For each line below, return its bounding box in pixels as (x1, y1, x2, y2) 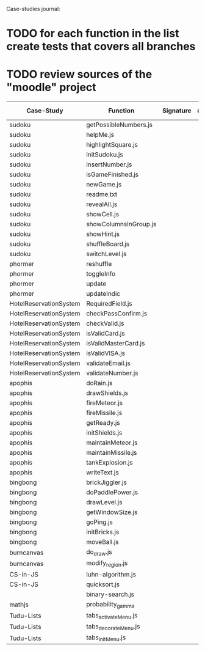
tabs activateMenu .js (86, 611, 138, 620)
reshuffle (86, 260, 112, 268)
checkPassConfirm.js (86, 309, 148, 318)
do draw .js (86, 548, 112, 557)
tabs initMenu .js (86, 633, 126, 643)
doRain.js (86, 379, 113, 388)
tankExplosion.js (86, 458, 133, 467)
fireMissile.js (86, 409, 123, 417)
